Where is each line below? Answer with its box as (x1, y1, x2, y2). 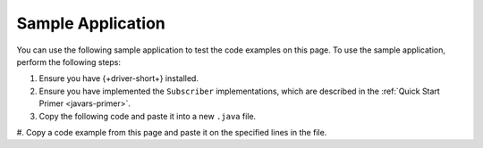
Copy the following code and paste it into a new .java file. (38, 111, 257, 121)
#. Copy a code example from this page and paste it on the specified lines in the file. (16, 127, 327, 137)
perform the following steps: (16, 56, 121, 67)
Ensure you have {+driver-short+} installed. (38, 73, 199, 84)
